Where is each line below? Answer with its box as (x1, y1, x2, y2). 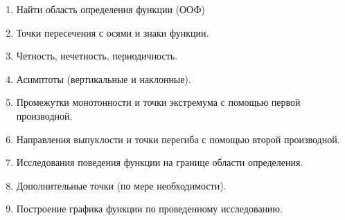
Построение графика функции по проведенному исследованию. (16, 201, 283, 216)
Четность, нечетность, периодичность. (16, 48, 178, 63)
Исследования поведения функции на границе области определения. (16, 155, 303, 169)
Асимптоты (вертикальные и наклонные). (16, 71, 191, 86)
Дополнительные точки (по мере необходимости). (16, 178, 227, 192)
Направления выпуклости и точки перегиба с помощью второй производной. (16, 131, 340, 146)
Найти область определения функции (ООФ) (16, 2, 205, 16)
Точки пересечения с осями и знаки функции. (16, 25, 209, 39)
